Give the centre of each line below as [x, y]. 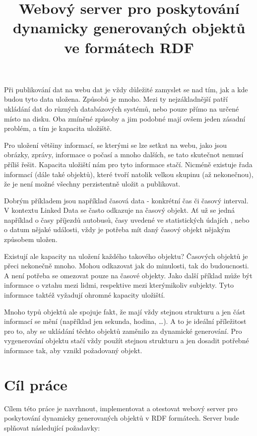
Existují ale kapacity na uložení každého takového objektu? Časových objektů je [126, 256]
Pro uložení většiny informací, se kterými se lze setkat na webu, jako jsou [116, 145]
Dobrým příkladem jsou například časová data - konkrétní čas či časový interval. [126, 200]
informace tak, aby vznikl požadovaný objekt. [73, 350]
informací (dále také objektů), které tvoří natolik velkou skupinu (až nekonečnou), [129, 174]
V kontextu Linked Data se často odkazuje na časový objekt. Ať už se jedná [120, 210]
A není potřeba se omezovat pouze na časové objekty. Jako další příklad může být [128, 275]
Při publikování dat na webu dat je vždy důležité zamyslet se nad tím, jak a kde [126, 89]
